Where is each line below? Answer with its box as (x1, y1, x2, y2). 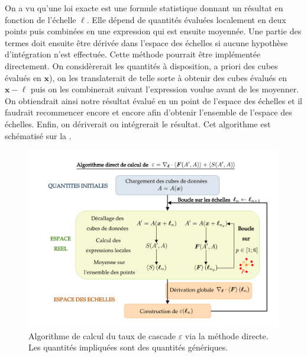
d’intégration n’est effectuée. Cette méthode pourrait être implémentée (5, 48, 261, 60)
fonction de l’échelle (5, 13, 76, 25)
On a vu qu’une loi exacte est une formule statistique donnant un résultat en (5, 2, 283, 14)
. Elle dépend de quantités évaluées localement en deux (86, 13, 286, 25)
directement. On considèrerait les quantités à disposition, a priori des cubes (5, 59, 278, 72)
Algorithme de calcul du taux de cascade (28, 329, 176, 342)
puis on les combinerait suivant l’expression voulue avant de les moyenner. (30, 83, 299, 95)
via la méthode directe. (185, 329, 269, 342)
